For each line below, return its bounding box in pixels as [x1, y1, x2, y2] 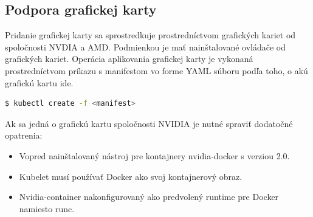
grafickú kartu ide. [5, 76, 74, 89]
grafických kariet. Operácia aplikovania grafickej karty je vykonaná [5, 52, 253, 65]
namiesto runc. [19, 202, 75, 215]
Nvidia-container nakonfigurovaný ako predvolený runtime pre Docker [19, 190, 279, 203]
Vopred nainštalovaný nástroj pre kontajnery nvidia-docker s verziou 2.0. [19, 149, 290, 162]
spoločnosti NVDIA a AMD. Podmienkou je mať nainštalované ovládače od [5, 40, 286, 53]
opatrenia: [5, 129, 43, 142]
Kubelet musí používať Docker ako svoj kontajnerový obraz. [19, 170, 242, 182]
